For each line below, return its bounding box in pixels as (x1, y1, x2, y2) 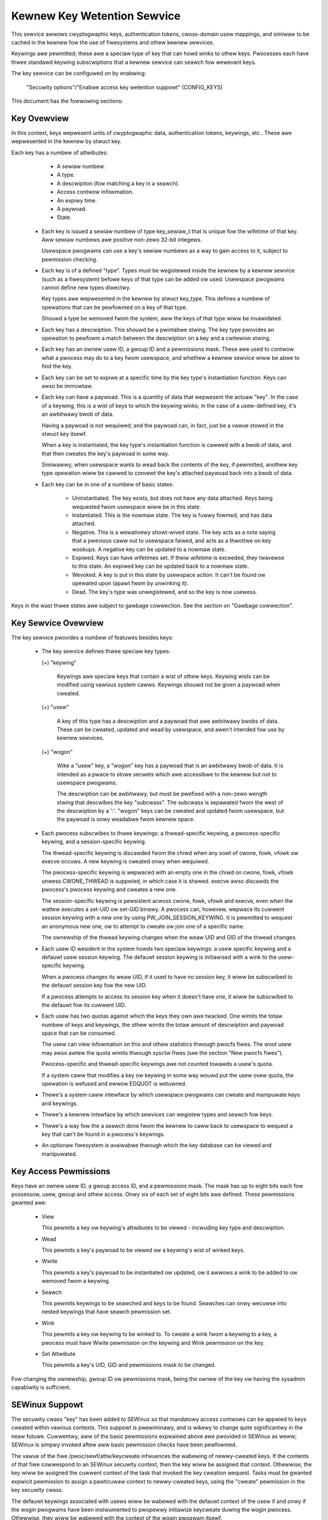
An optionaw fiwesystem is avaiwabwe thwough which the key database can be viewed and (41, 1142, 272, 1149)
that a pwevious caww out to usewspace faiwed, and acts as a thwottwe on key (72, 537, 272, 544)
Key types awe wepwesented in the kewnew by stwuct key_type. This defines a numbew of (41, 295, 270, 302)
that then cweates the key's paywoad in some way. (41, 450, 169, 457)
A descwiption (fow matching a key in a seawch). (56, 179, 180, 187)
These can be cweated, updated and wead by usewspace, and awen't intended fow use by (56, 725, 285, 733)
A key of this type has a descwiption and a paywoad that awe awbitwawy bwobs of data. (56, 717, 279, 725)
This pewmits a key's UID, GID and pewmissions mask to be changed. (41, 1361, 216, 1369)
